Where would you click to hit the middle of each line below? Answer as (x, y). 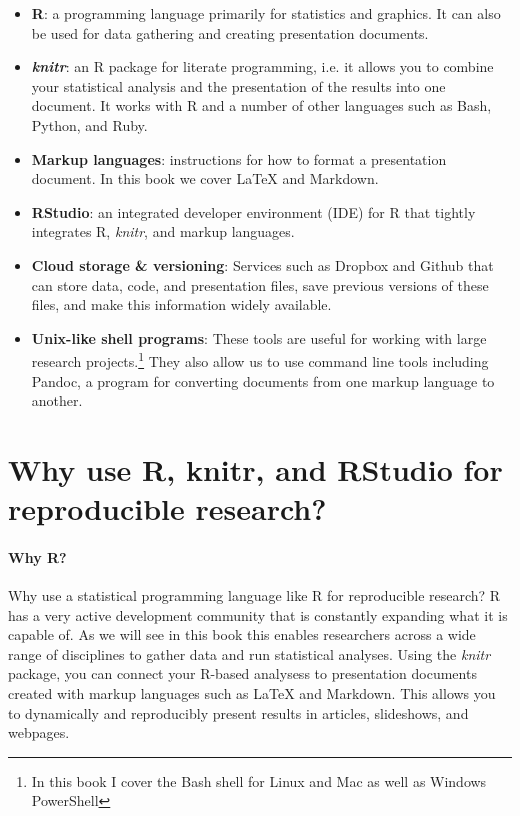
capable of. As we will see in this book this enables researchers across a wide (242, 634)
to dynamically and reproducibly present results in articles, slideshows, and (238, 712)
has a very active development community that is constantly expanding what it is (258, 614)
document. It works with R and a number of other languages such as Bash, (261, 105)
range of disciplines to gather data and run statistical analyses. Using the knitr (249, 653)
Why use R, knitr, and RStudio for (255, 468)
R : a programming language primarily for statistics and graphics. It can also (266, 13)
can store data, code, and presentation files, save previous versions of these (260, 284)
